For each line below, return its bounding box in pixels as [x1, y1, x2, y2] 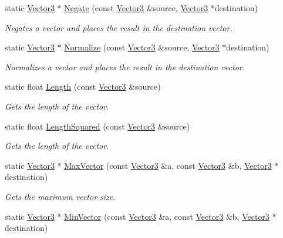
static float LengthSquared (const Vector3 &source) [5, 120, 190, 132]
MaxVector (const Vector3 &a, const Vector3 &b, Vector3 [64, 159, 272, 171]
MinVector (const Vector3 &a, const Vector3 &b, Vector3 [64, 210, 269, 222]
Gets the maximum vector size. [5, 190, 116, 202]
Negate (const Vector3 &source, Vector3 [64, 2, 208, 13]
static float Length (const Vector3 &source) [5, 80, 161, 93]
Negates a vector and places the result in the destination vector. [5, 21, 233, 33]
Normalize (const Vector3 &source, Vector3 [64, 41, 220, 53]
